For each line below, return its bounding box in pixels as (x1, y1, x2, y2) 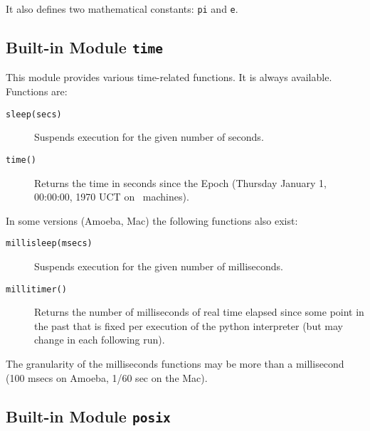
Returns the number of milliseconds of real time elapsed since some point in (34, 304, 364, 319)
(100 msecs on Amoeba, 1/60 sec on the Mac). (6, 370, 208, 385)
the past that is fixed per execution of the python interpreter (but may (34, 318, 343, 333)
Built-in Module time (6, 36, 163, 58)
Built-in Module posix (6, 405, 171, 427)
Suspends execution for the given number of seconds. (34, 129, 264, 144)
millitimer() (6, 284, 67, 294)
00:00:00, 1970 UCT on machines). (34, 189, 189, 204)
